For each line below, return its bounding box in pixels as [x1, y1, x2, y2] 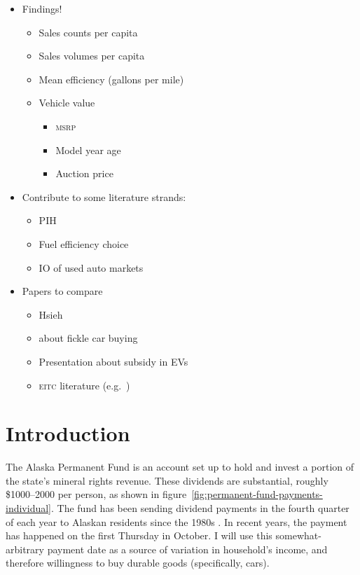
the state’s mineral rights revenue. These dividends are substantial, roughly [6, 473, 328, 487]
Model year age [55, 142, 121, 157]
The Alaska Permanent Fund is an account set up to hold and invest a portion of [6, 459, 354, 474]
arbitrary [6, 541, 44, 556]
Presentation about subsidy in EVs [39, 354, 188, 368]
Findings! [22, 1, 62, 15]
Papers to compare [22, 284, 103, 298]
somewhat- [275, 528, 321, 543]
